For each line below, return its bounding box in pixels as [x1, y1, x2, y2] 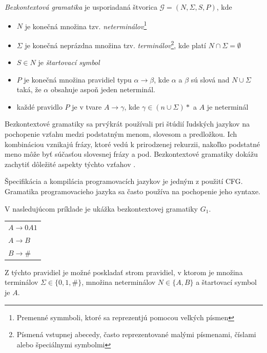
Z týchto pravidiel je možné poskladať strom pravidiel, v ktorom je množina [5, 266, 243, 277]
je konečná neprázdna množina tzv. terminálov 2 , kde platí [25, 38, 206, 50]
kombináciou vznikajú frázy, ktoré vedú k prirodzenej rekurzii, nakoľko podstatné [5, 138, 260, 149]
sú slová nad [191, 74, 230, 85]
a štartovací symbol [196, 277, 257, 287]
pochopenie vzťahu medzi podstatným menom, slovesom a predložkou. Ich [5, 129, 237, 139]
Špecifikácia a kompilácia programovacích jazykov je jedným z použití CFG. [5, 176, 243, 186]
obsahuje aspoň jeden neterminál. [50, 84, 155, 95]
